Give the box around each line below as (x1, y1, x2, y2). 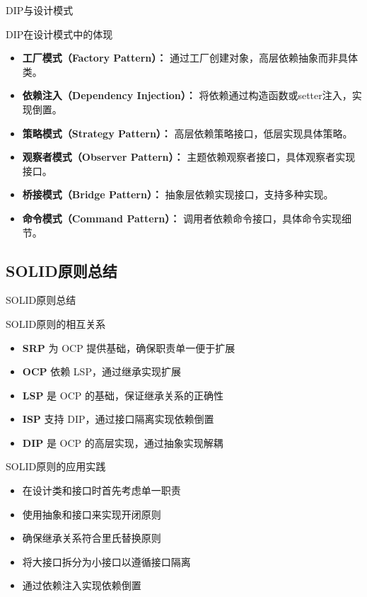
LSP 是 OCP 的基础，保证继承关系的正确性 (22, 387, 223, 402)
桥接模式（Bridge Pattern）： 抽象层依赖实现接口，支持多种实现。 (22, 187, 334, 202)
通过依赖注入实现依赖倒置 (22, 578, 141, 593)
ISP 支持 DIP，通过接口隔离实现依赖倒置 (22, 411, 214, 426)
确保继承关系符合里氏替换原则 (22, 530, 161, 545)
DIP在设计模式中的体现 (6, 26, 113, 41)
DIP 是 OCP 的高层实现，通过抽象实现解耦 (22, 435, 223, 450)
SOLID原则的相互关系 (6, 316, 106, 331)
